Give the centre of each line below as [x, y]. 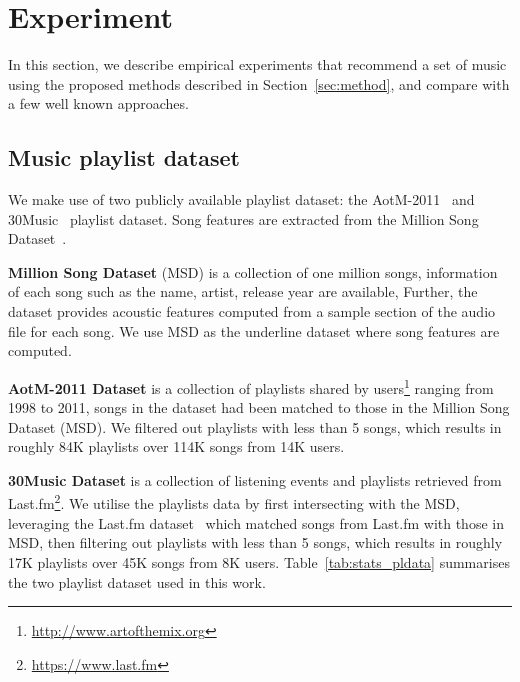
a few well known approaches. [98, 103]
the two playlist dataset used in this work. [137, 581]
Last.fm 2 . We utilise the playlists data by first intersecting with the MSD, [234, 502]
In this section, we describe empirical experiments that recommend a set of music [257, 64]
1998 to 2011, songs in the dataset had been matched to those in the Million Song [259, 407]
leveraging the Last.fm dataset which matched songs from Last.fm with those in [256, 522]
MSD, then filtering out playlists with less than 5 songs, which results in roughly [255, 542]
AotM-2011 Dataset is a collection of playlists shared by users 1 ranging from [251, 386]
